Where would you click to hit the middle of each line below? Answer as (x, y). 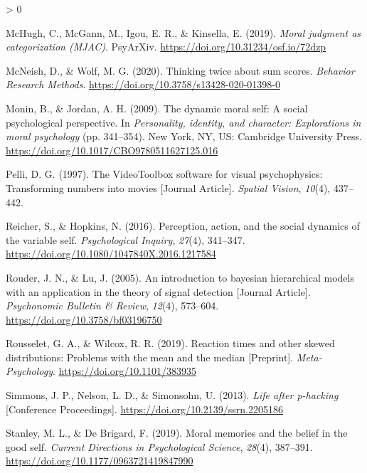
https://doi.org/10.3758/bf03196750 (84, 319)
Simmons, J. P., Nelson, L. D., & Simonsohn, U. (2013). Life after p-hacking (172, 395)
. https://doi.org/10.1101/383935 (125, 371)
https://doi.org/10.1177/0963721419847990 (100, 461)
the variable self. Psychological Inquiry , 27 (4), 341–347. (126, 239)
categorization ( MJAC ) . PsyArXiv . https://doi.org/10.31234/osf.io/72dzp (166, 47)
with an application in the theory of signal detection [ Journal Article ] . (158, 291)
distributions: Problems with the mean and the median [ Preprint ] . (150, 357)
